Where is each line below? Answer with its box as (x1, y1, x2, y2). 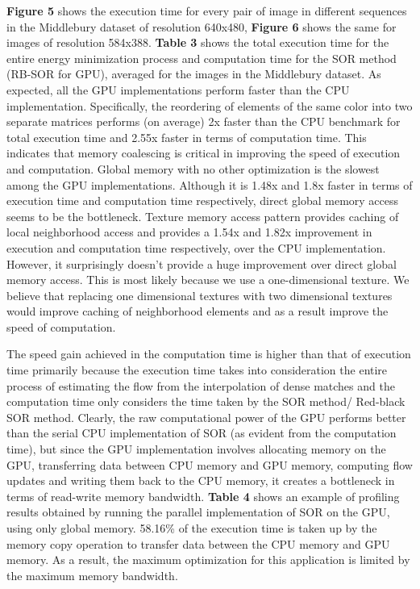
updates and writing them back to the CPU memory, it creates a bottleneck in (6, 472, 395, 489)
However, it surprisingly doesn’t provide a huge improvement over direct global (6, 255, 397, 272)
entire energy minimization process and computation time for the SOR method (6, 49, 397, 66)
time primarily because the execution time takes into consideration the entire (6, 361, 388, 378)
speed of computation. (6, 318, 116, 335)
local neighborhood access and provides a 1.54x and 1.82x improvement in (6, 223, 372, 240)
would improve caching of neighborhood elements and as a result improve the (6, 303, 389, 320)
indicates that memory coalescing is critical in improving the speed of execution (6, 144, 401, 161)
